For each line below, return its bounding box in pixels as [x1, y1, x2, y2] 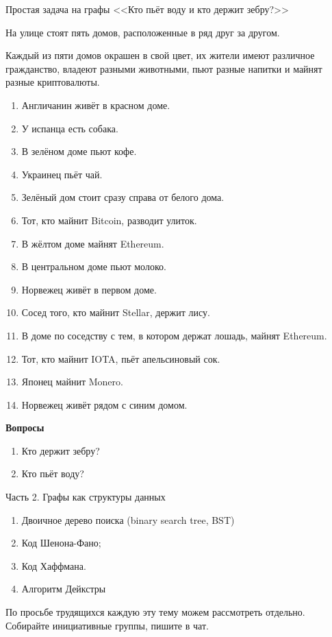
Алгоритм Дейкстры [21, 581, 106, 596]
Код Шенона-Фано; [21, 536, 101, 550]
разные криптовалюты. [5, 75, 100, 89]
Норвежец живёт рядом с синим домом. [21, 397, 188, 411]
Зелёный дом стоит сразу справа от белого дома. [21, 190, 225, 204]
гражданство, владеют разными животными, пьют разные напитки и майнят [5, 61, 322, 75]
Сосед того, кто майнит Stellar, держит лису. [21, 305, 210, 320]
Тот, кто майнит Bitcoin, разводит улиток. [21, 213, 197, 227]
